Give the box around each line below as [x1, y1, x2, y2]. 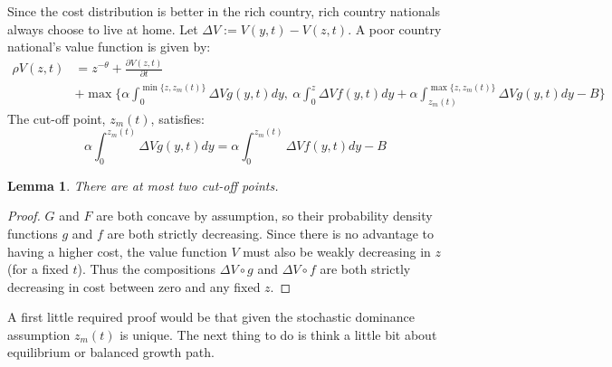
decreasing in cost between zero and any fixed [7, 277, 261, 296]
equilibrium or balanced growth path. [7, 343, 215, 362]
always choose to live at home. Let [7, 19, 198, 38]
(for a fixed [7, 259, 69, 278]
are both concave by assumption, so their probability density [96, 206, 433, 225]
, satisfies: [150, 108, 205, 127]
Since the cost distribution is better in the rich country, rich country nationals [7, 2, 441, 20]
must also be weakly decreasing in [243, 241, 431, 260]
